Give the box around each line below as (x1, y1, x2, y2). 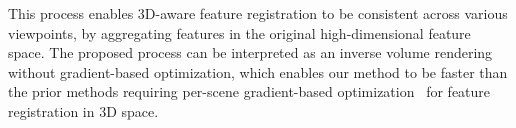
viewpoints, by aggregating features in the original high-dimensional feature (8, 22, 471, 43)
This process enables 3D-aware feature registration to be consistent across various (8, 3, 508, 23)
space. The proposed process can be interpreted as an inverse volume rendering (8, 42, 493, 63)
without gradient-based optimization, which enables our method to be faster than (8, 61, 508, 82)
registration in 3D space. (8, 100, 159, 121)
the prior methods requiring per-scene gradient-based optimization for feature (8, 81, 491, 102)
